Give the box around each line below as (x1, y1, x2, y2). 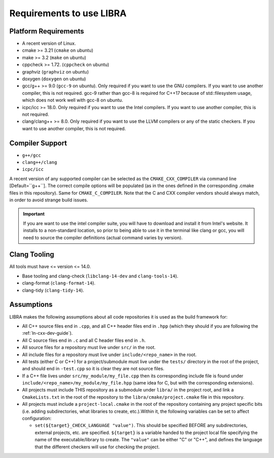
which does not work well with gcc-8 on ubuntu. (22, 97, 123, 103)
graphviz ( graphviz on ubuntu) (22, 68, 89, 75)
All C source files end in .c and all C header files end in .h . (22, 337, 146, 343)
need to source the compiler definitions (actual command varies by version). (23, 234, 183, 240)
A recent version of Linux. (22, 41, 76, 47)
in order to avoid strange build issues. (9, 197, 88, 203)
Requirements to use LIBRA (9, 8, 127, 19)
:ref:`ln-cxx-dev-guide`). (22, 330, 73, 336)
